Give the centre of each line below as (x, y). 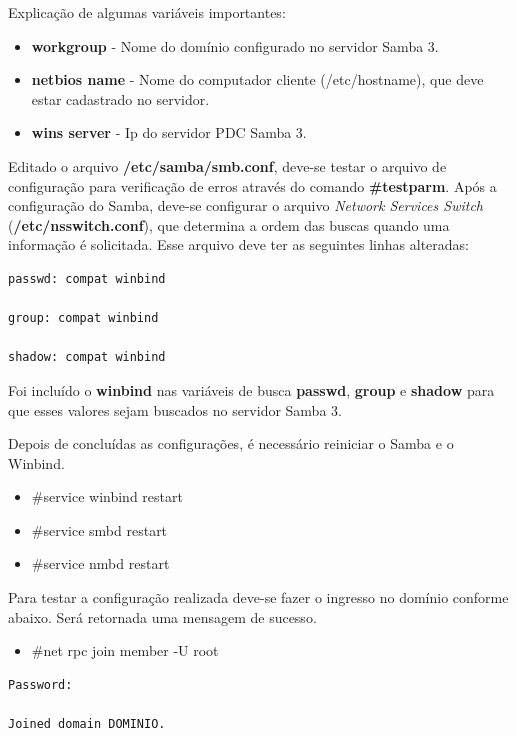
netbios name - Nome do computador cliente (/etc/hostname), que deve (257, 79)
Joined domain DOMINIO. (87, 724)
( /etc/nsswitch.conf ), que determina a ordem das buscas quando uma (229, 224)
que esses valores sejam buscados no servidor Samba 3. (175, 409)
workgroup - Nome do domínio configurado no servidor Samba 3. (235, 45)
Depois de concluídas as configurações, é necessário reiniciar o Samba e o (231, 443)
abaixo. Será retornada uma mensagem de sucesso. (162, 616)
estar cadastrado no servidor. (120, 98)
